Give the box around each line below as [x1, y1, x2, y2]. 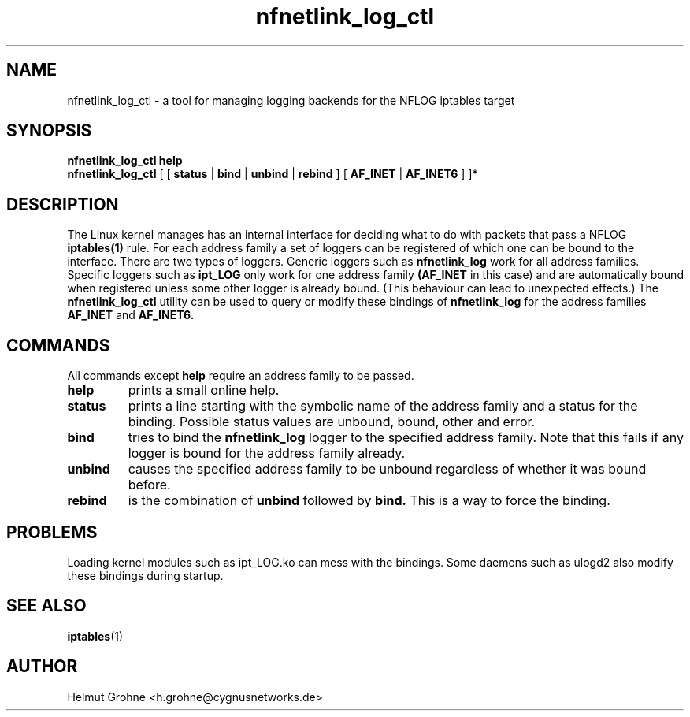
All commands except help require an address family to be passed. [67, 369, 414, 383]
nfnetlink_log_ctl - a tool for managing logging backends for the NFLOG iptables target [67, 93, 515, 107]
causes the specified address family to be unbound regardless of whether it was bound [128, 461, 647, 477]
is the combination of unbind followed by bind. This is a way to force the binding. [128, 492, 610, 509]
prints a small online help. [128, 382, 280, 399]
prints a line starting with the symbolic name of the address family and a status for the [128, 398, 638, 414]
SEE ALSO [6, 596, 87, 616]
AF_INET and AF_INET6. [67, 308, 195, 322]
